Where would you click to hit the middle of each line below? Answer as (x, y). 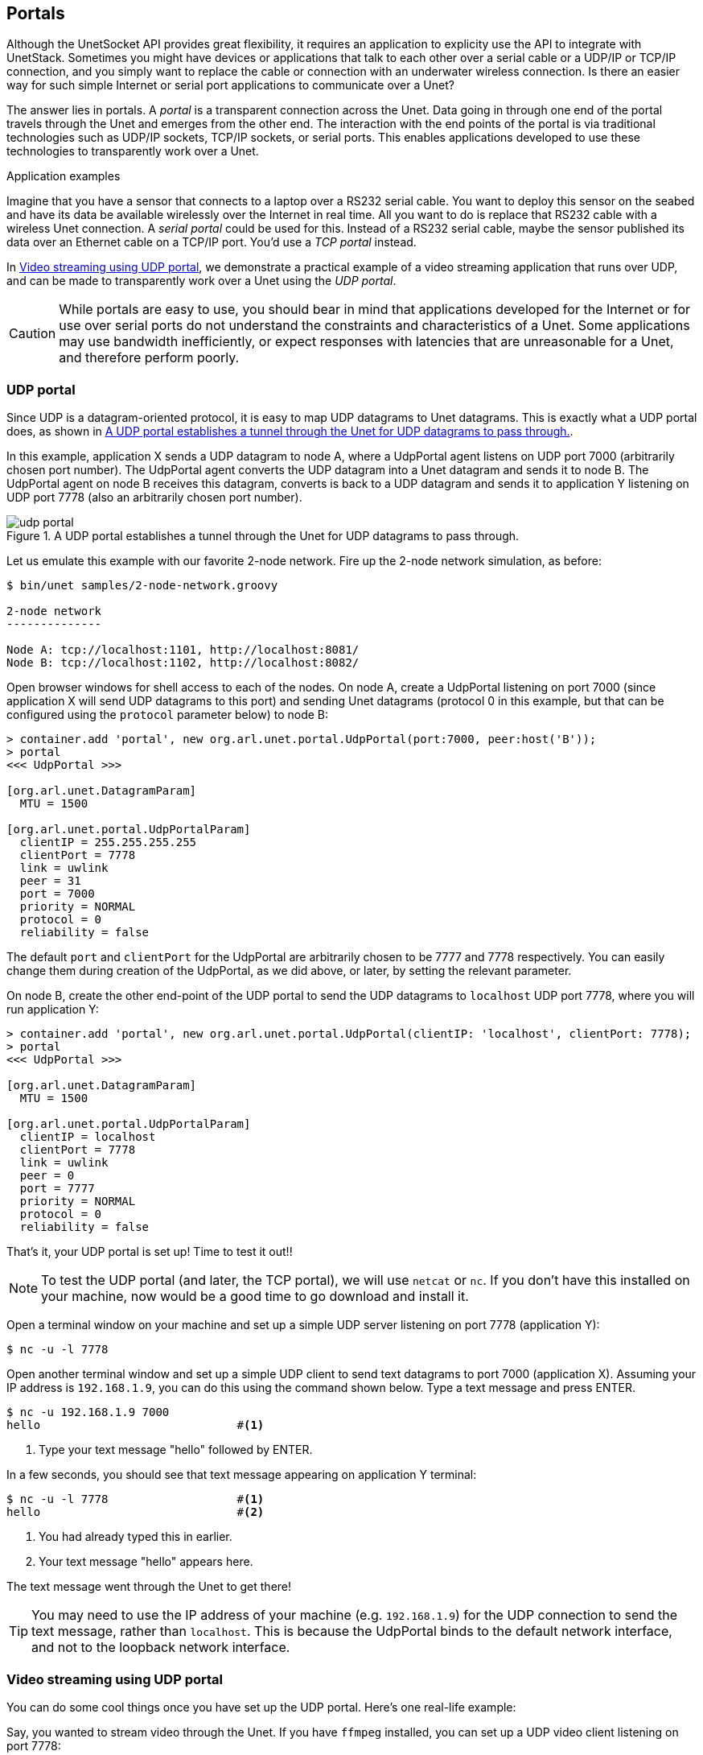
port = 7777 (57, 1189)
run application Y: (53, 1010)
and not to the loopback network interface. (161, 1648)
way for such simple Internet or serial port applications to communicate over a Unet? (230, 85)
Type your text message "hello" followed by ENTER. (176, 1450)
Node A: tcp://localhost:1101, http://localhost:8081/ (183, 650)
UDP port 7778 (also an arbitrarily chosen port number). (154, 498)
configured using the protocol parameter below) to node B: (168, 715)
